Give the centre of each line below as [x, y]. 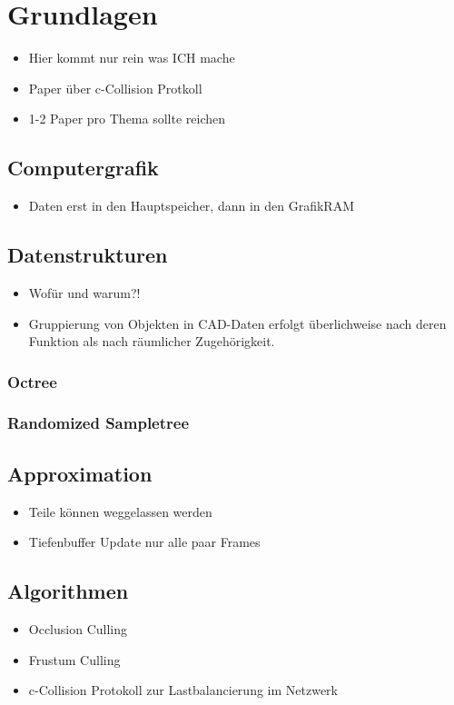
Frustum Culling [74, 659]
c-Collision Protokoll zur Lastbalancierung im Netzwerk [183, 690]
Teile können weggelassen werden [120, 511]
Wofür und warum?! [84, 292]
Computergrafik [83, 168]
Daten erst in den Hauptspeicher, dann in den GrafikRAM [191, 206]
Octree [32, 381]
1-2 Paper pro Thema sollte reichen [127, 119]
